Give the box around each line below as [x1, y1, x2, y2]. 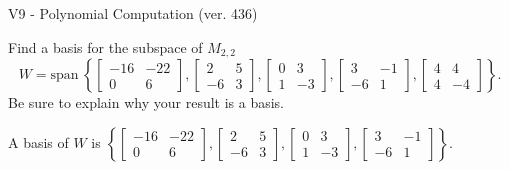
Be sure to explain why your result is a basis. [8, 92, 285, 113]
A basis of [8, 131, 69, 152]
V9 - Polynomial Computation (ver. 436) [8, 3, 258, 23]
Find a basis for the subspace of [8, 36, 203, 57]
